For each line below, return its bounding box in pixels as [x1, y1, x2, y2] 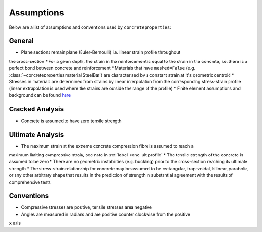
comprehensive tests [9, 179, 51, 185]
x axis [9, 220, 21, 226]
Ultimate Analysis [9, 130, 64, 139]
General [9, 37, 34, 45]
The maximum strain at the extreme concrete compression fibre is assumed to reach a [21, 143, 194, 149]
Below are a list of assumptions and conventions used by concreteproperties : [9, 24, 172, 30]
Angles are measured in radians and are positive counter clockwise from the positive [21, 211, 191, 217]
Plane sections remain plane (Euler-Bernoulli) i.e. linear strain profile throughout [21, 49, 180, 55]
